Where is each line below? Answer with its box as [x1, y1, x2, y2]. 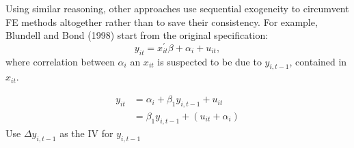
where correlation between [5, 54, 115, 68]
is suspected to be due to [157, 54, 262, 68]
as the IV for [59, 125, 113, 140]
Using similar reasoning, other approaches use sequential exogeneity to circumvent [5, 1, 349, 15]
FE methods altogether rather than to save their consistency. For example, [5, 14, 318, 29]
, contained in [289, 54, 347, 68]
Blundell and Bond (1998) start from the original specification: [5, 28, 269, 42]
